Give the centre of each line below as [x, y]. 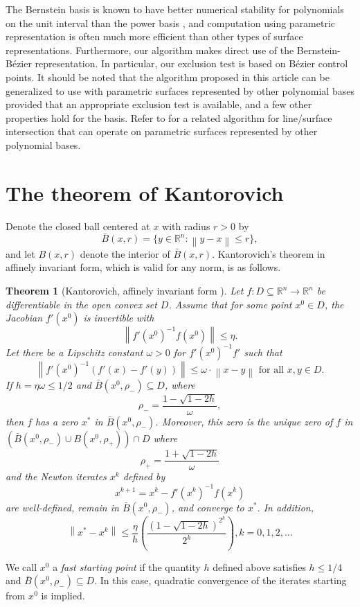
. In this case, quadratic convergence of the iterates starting [220, 580]
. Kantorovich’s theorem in [269, 253]
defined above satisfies [259, 566]
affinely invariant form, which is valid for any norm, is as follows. [143, 267]
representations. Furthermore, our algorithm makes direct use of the [150, 50]
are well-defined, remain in [62, 507]
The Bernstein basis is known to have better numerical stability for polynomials [175, 9]
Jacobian [24, 318]
